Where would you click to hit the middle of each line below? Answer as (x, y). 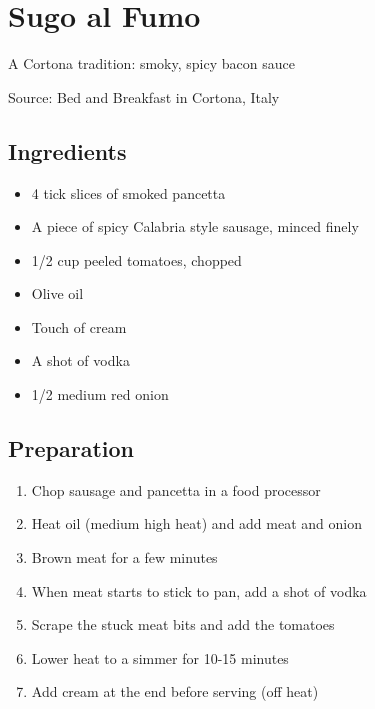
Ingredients (67, 150)
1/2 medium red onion (100, 394)
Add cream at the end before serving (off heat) (175, 691)
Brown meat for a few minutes (124, 557)
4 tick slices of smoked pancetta (128, 192)
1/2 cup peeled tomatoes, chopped (136, 259)
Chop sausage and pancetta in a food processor (176, 489)
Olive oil (57, 293)
